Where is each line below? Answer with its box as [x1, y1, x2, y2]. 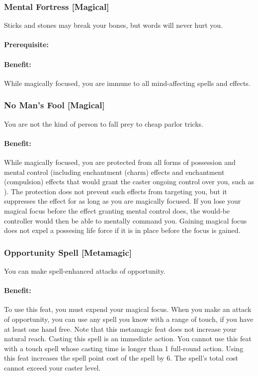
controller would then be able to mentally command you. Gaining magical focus [4, 215, 247, 226]
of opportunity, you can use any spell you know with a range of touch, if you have [4, 313, 254, 324]
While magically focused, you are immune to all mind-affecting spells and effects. [4, 77, 251, 88]
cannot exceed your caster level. [4, 362, 101, 373]
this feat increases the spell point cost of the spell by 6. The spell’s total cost [4, 353, 238, 363]
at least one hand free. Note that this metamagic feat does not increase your [4, 323, 237, 334]
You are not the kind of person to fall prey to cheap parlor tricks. [4, 118, 203, 129]
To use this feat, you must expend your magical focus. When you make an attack [4, 304, 252, 314]
